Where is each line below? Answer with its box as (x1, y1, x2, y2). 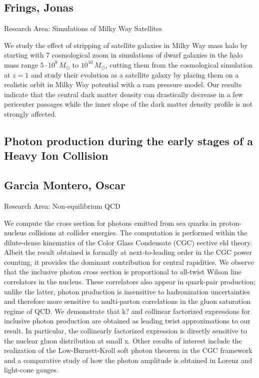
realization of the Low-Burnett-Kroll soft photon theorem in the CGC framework (4, 345, 252, 355)
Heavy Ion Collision (4, 148, 108, 163)
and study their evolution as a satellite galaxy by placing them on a (30, 69, 239, 80)
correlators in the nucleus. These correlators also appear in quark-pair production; (4, 276, 255, 287)
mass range (4, 59, 38, 70)
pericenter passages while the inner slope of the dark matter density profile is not (4, 99, 253, 109)
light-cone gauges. (4, 364, 58, 375)
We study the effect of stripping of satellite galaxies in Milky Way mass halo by (4, 40, 248, 50)
